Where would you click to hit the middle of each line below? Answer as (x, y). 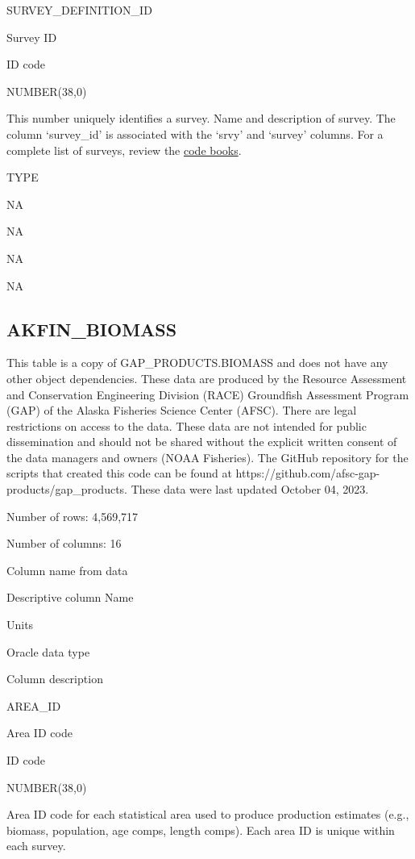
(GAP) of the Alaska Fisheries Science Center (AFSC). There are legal (182, 410)
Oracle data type (48, 651)
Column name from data (67, 570)
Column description (55, 679)
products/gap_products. (67, 489)
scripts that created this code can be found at (119, 473)
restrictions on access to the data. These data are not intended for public (187, 425)
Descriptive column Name (70, 597)
